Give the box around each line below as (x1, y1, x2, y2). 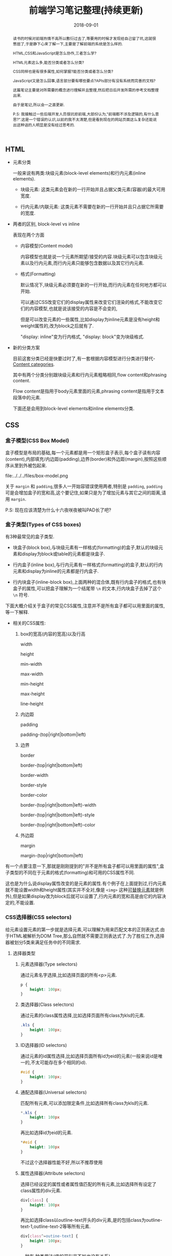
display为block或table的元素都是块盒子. (21, 551, 105, 557)
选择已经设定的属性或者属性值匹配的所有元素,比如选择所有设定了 (20, 1181, 157, 1187)
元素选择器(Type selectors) (20, 961, 78, 967)
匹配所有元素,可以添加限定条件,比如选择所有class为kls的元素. (20, 1100, 149, 1106)
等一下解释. (5, 609, 30, 615)
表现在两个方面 (12, 232, 45, 238)
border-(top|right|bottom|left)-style (20, 812, 95, 818)
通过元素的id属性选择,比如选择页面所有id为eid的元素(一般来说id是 (20, 1053, 158, 1059)
